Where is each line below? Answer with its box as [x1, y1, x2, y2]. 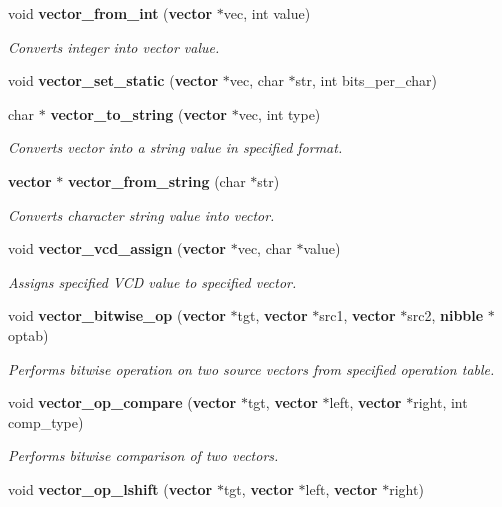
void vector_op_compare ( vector [8, 392, 237, 413]
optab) [8, 324, 49, 345]
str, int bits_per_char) [295, 70, 438, 91]
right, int [413, 392, 468, 413]
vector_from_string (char [67, 170, 246, 191]
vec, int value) [223, 3, 311, 23]
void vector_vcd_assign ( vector [8, 238, 226, 259]
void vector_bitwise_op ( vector [8, 305, 226, 326]
